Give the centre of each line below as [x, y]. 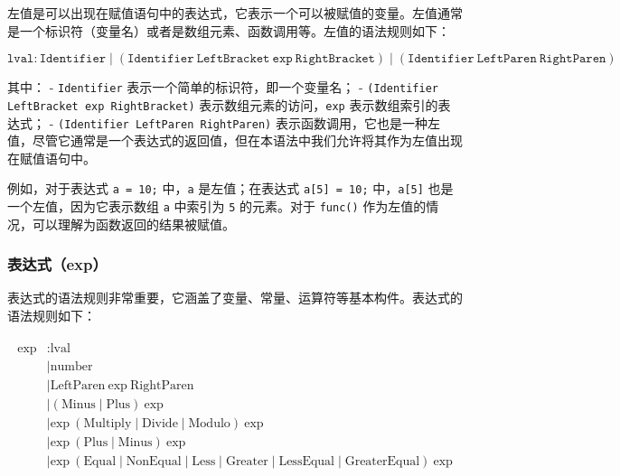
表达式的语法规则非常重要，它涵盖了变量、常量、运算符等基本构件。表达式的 [235, 298]
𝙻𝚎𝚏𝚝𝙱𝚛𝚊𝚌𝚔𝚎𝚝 [233, 59]
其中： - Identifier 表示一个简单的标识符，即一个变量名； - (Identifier [223, 87]
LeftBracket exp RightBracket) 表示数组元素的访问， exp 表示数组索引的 [223, 104]
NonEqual [154, 461]
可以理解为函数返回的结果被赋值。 [133, 224]
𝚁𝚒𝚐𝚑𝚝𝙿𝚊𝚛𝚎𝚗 [573, 59]
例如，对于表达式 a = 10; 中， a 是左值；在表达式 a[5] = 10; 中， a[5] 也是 [230, 188]
